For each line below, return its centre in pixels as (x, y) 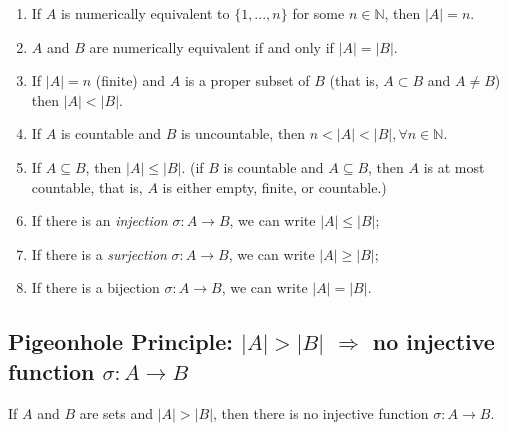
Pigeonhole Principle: (121, 341)
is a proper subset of (247, 80)
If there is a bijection (95, 287)
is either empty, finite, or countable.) (274, 186)
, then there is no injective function (321, 412)
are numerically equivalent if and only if (211, 46)
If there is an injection (99, 220)
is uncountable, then (243, 133)
